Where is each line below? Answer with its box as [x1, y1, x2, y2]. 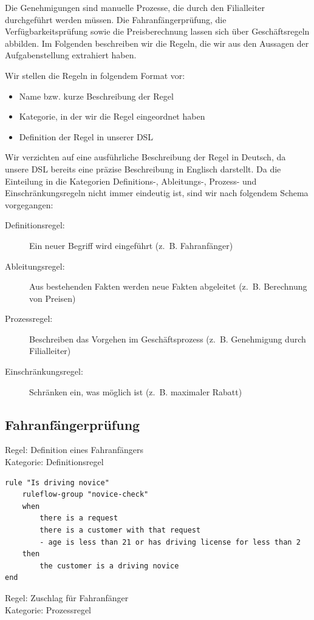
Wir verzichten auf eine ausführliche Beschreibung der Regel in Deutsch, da [5, 151, 286, 163]
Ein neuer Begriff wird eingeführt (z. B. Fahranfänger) [29, 239, 233, 251]
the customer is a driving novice [39, 561, 179, 570]
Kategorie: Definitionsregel [5, 455, 104, 468]
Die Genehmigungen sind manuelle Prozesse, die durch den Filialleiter [5, 1, 265, 13]
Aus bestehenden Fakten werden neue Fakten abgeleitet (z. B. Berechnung [29, 280, 307, 293]
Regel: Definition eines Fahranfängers [5, 443, 143, 456]
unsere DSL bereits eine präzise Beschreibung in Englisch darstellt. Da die [5, 162, 281, 175]
